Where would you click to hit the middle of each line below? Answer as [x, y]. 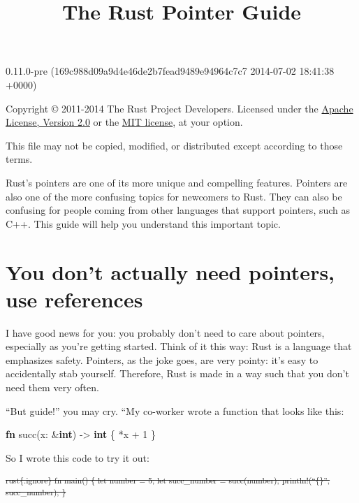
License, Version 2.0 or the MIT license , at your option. [124, 122]
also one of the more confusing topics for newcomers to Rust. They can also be [174, 196]
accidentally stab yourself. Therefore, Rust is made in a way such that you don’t [177, 373]
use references [74, 299]
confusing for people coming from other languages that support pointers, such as [178, 210]
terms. [19, 159]
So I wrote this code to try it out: [78, 457]
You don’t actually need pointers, [170, 271]
